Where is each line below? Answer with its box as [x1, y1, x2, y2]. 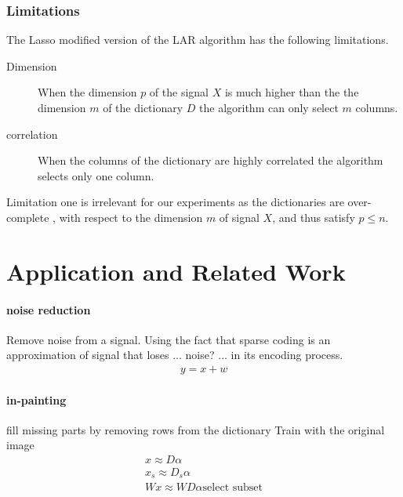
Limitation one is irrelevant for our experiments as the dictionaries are [6, 194, 344, 210]
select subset [202, 482, 263, 494]
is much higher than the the [224, 84, 359, 100]
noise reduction [6, 301, 91, 317]
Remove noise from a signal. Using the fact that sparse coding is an [6, 331, 331, 347]
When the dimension [38, 84, 137, 100]
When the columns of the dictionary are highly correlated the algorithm [38, 152, 383, 169]
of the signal [149, 84, 209, 100]
